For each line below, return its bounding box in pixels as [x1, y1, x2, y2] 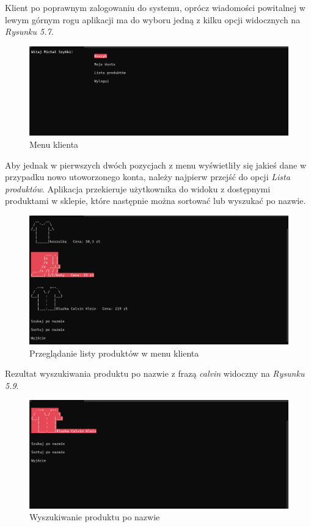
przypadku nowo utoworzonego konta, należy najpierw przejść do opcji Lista [5, 170, 290, 183]
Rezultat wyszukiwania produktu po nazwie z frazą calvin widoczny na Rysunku [5, 367, 305, 380]
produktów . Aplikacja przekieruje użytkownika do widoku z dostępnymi [5, 182, 271, 195]
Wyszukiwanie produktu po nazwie [29, 511, 160, 523]
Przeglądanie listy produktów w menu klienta [29, 346, 199, 359]
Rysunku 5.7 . [5, 25, 54, 38]
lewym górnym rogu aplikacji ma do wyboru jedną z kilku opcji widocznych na [5, 13, 301, 26]
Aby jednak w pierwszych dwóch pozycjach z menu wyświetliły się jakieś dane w [5, 158, 307, 171]
